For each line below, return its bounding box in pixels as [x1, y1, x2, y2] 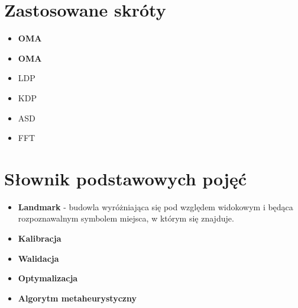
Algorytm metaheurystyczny [18, 291, 137, 304]
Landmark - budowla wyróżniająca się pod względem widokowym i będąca [18, 200, 293, 213]
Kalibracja [18, 232, 61, 244]
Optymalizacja [18, 272, 78, 284]
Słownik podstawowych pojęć [4, 166, 247, 190]
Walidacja [18, 252, 59, 264]
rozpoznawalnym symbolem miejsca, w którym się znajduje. [18, 212, 234, 224]
